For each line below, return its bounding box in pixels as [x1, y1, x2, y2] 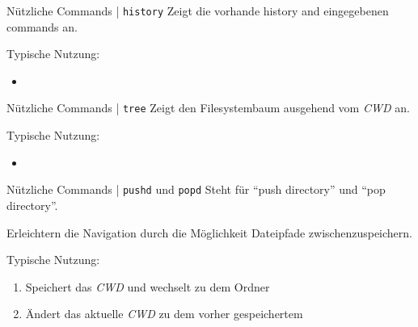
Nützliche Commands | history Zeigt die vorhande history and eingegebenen [6, 2, 389, 19]
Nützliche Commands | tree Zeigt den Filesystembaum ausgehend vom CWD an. [6, 99, 410, 116]
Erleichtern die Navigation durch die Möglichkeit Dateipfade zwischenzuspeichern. [6, 224, 412, 241]
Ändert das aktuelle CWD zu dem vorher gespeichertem [25, 305, 303, 322]
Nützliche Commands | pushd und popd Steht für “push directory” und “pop [6, 181, 386, 198]
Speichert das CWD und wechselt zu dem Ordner [25, 278, 270, 295]
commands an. [6, 18, 78, 35]
